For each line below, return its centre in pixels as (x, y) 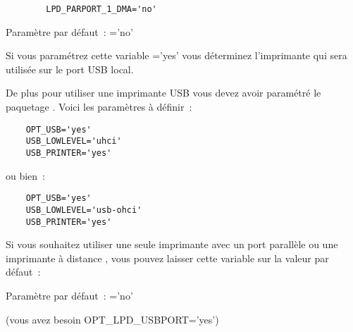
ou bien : (26, 175)
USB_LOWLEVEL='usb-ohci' (84, 210)
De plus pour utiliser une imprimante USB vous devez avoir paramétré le (163, 93)
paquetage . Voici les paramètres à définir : (99, 107)
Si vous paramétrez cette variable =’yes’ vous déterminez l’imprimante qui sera (176, 55)
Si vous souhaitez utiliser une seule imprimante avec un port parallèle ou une (172, 244)
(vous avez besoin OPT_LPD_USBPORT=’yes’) (112, 319)
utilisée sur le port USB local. (70, 69)
